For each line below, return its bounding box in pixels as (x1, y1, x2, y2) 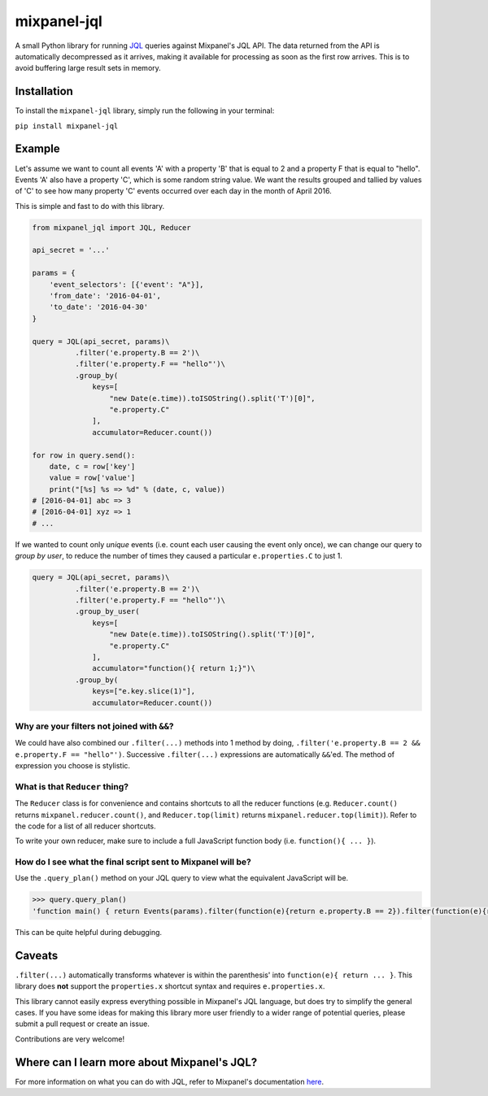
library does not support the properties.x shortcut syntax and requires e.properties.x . (15, 981, 325, 991)
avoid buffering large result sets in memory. (15, 63, 162, 73)
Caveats (15, 948, 59, 963)
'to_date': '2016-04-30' (49, 302, 149, 312)
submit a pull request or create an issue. (15, 1019, 150, 1029)
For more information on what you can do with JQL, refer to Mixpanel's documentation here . (15, 1076, 325, 1086)
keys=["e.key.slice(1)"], (92, 687, 195, 696)
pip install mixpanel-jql (15, 121, 119, 130)
